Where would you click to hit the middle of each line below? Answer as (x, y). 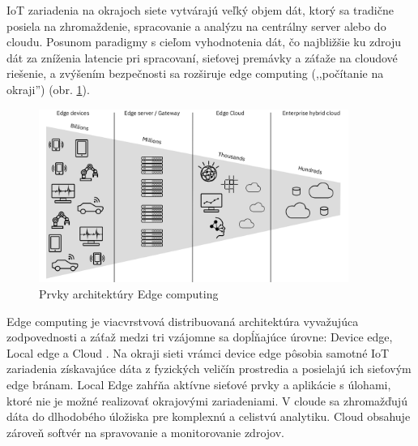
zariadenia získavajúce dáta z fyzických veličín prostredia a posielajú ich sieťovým (209, 369)
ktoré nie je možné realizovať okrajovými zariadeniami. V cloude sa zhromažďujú (207, 400)
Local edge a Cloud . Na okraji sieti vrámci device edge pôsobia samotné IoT (198, 352)
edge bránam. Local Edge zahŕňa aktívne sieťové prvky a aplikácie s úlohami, (199, 385)
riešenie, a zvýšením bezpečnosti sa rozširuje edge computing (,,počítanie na (195, 73)
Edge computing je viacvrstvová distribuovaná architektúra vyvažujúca (183, 321)
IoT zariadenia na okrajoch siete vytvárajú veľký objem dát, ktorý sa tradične (200, 10)
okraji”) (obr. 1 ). (48, 89)
